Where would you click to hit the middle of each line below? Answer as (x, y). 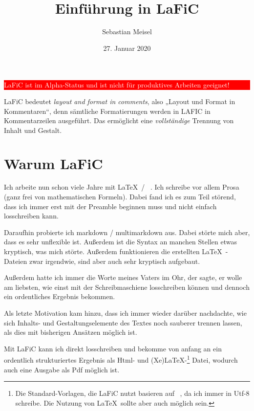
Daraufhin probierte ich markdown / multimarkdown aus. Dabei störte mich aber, (127, 232)
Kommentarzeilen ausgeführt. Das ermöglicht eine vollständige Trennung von (119, 120)
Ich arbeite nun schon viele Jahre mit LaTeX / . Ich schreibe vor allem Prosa (122, 187)
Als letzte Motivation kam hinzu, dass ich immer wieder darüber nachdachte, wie (125, 313)
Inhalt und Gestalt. (33, 130)
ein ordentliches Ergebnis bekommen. (60, 296)
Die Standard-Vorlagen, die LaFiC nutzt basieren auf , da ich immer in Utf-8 (132, 393)
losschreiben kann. (31, 216)
